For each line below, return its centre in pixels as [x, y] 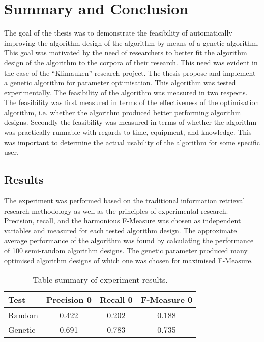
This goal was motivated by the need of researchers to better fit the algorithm [126, 53]
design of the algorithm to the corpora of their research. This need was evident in [131, 62]
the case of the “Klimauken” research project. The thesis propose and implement [130, 72]
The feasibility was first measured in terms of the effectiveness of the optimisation [132, 102]
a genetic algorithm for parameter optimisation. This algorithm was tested [120, 82]
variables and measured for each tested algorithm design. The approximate [121, 230]
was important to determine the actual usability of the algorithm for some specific [132, 142]
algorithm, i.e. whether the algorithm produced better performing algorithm [123, 112]
